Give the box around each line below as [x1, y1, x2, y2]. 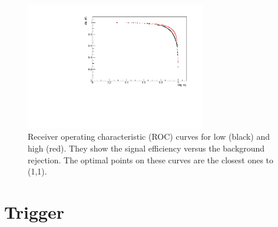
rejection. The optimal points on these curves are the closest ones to [28, 153, 274, 166]
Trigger [4, 199, 65, 223]
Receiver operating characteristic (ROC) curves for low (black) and [28, 130, 270, 143]
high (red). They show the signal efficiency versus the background [28, 142, 265, 154]
